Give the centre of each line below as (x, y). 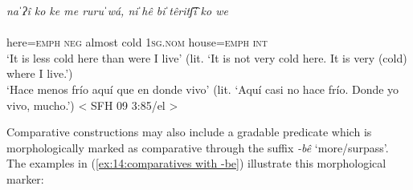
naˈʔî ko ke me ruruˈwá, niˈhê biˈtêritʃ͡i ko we (117, 10)
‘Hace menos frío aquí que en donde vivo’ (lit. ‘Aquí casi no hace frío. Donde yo (203, 89)
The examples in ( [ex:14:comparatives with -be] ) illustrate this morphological (196, 163)
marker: (25, 178)
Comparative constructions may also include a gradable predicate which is (189, 132)
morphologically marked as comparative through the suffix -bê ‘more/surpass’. (198, 147)
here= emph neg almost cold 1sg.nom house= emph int (137, 42)
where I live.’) (40, 73)
